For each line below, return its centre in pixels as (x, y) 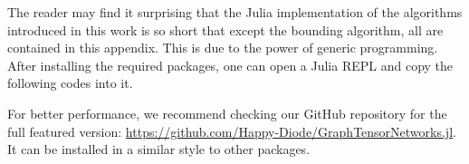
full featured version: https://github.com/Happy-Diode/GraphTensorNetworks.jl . (232, 131)
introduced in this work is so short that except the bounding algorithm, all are (225, 29)
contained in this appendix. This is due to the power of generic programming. (223, 48)
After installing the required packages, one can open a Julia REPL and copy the (230, 65)
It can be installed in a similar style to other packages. (159, 149)
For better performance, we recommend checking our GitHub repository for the (227, 113)
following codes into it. (70, 83)
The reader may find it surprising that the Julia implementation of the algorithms (235, 12)
